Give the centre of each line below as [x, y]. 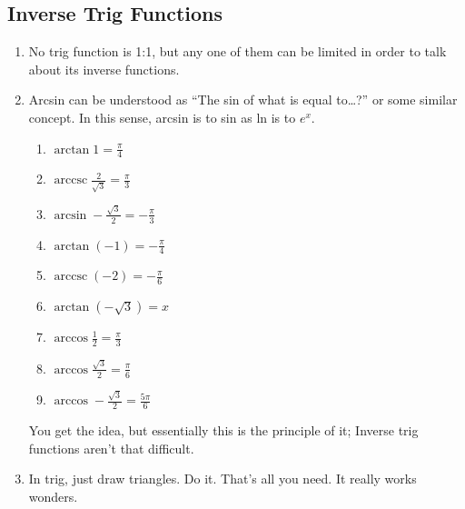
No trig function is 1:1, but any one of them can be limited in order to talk [237, 51]
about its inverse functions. [104, 69]
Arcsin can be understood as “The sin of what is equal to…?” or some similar [243, 100]
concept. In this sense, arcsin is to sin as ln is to [162, 117]
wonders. [53, 496]
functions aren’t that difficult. [111, 448]
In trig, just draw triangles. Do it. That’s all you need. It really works [223, 479]
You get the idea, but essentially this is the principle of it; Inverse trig [223, 430]
